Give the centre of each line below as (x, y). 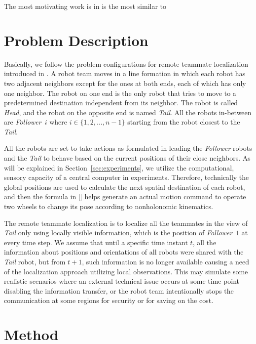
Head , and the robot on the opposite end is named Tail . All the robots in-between (128, 112)
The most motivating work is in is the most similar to (85, 6)
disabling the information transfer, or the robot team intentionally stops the (119, 290)
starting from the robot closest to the (184, 122)
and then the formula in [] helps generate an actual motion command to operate (125, 196)
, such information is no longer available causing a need (165, 261)
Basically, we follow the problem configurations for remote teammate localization (126, 64)
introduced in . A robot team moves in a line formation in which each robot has (125, 73)
